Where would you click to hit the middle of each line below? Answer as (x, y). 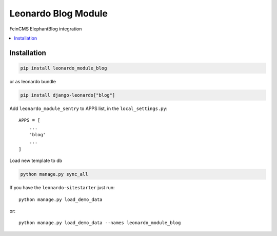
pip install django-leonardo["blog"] (68, 95)
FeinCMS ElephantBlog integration (46, 29)
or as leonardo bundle (33, 81)
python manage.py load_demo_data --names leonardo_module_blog (100, 223)
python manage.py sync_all (54, 174)
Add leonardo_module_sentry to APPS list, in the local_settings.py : (88, 108)
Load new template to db (36, 161)
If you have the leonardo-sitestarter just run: (62, 188)
